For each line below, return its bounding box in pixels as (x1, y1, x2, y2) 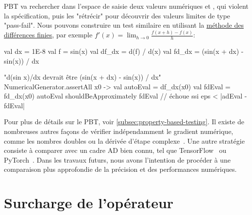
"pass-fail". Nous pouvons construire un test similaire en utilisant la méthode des (4, 20, 244, 30)
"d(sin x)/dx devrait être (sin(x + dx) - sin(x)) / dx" (4, 72, 161, 82)
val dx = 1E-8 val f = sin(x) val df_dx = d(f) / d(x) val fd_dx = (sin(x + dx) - (4, 46, 244, 56)
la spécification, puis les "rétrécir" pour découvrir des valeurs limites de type (4, 10, 230, 20)
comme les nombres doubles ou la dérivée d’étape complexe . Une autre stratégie (4, 135, 245, 146)
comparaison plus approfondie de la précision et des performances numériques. (4, 164, 237, 174)
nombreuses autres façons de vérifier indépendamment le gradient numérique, (4, 126, 234, 136)
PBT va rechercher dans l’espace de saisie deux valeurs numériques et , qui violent (4, 1, 249, 11)
